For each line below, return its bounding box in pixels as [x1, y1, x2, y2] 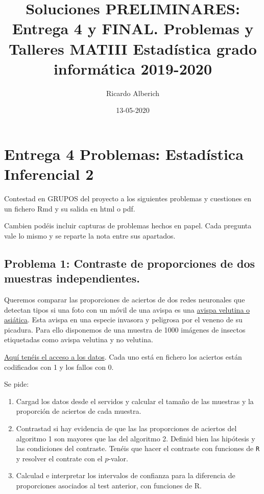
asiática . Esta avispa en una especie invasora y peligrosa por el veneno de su [4, 314, 243, 325]
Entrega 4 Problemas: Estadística [4, 143, 244, 164]
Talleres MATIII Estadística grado [9, 38, 257, 59]
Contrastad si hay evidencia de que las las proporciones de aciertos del [16, 422, 237, 433]
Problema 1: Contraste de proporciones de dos [4, 255, 255, 271]
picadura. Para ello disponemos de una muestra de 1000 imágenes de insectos [4, 324, 246, 335]
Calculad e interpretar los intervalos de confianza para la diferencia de [16, 470, 235, 481]
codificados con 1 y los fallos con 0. [4, 361, 114, 372]
